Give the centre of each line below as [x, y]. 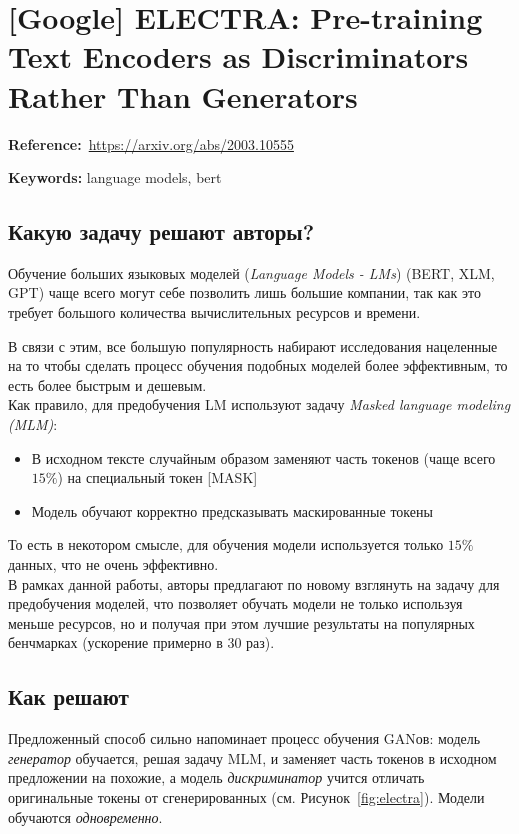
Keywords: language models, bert [115, 177]
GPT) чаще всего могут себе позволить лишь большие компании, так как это [244, 292]
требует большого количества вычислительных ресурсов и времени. [214, 312]
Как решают [68, 696]
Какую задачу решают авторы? [161, 231]
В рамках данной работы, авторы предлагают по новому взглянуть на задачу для [254, 583]
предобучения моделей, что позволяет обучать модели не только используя [235, 603]
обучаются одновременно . [85, 816]
